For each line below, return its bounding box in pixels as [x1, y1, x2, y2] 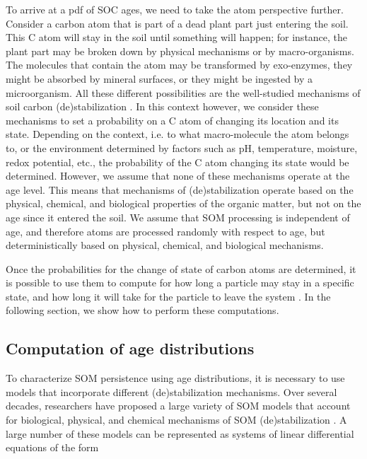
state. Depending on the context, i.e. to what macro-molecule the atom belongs [6, 127, 349, 141]
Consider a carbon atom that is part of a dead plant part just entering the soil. [6, 16, 349, 30]
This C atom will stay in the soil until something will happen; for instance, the [6, 30, 348, 45]
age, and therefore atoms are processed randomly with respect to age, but [6, 223, 325, 238]
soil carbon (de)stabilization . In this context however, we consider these [6, 99, 319, 114]
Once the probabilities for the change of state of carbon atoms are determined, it [6, 261, 356, 276]
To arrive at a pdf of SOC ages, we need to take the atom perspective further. [6, 2, 344, 16]
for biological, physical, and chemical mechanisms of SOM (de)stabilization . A [6, 412, 347, 427]
